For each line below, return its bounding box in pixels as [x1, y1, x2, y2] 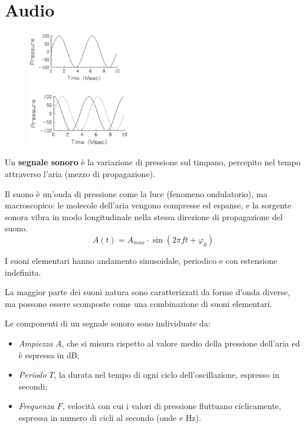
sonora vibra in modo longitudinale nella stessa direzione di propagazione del [5, 210, 283, 223]
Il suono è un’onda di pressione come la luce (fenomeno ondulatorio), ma [5, 187, 268, 200]
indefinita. [5, 266, 41, 278]
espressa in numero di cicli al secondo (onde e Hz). [18, 411, 201, 423]
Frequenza [18, 400, 54, 412]
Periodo [18, 368, 47, 381]
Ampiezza [18, 336, 53, 349]
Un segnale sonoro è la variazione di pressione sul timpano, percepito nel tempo [5, 156, 301, 168]
